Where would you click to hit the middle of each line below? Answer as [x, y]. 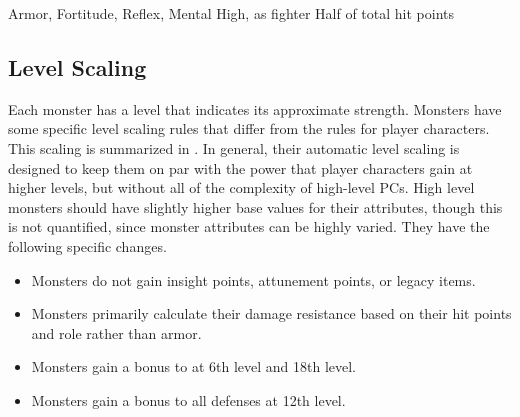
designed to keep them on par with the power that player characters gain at [240, 167]
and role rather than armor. [116, 332]
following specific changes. [87, 245]
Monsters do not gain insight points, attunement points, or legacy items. [253, 279]
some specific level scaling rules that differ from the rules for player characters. [249, 128]
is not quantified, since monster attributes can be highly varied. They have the [249, 226]
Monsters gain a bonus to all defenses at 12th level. [188, 399]
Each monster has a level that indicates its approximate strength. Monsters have [255, 108]
